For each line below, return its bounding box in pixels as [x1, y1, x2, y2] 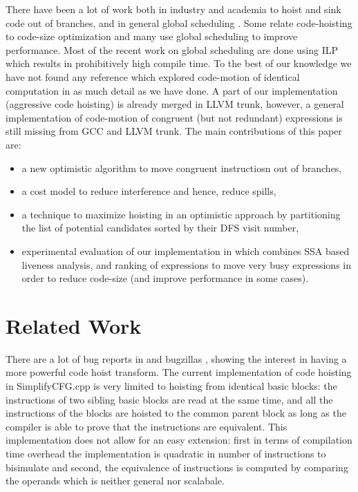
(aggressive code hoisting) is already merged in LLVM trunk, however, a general [6, 97, 344, 111]
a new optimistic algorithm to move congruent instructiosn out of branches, [21, 160, 342, 175]
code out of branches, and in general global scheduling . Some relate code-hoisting [6, 15, 352, 30]
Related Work [6, 311, 142, 339]
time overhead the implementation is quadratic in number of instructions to [6, 446, 326, 460]
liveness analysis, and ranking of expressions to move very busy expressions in [21, 257, 352, 272]
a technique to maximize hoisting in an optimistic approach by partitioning [21, 207, 341, 221]
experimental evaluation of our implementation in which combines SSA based [21, 243, 350, 258]
